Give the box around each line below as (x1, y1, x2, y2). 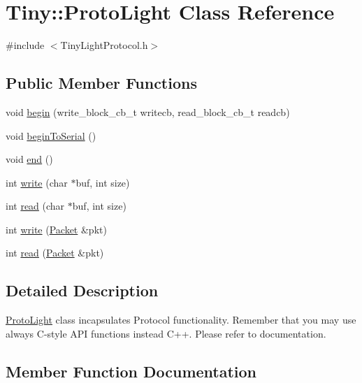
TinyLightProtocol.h (60, 38, 148, 52)
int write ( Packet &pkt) (6, 222, 107, 236)
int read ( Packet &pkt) (6, 245, 104, 260)
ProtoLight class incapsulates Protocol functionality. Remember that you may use (6, 312, 356, 327)
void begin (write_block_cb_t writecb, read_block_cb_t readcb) (6, 104, 290, 119)
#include (6, 38, 45, 52)
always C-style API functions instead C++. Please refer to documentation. (6, 326, 326, 340)
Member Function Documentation (6, 360, 257, 382)
